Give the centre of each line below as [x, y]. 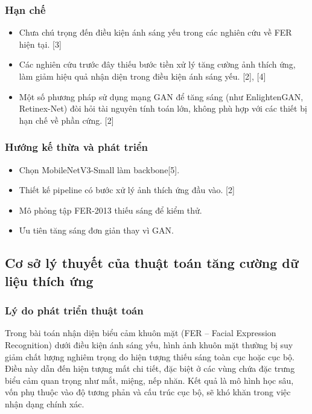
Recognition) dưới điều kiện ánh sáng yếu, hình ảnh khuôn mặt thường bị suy [149, 344]
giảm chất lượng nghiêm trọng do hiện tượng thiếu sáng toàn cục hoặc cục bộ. [150, 356]
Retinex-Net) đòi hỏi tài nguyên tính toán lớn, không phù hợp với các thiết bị [163, 108]
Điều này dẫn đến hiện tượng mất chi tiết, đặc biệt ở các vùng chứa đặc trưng [150, 368]
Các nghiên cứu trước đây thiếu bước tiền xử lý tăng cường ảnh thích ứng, [157, 64]
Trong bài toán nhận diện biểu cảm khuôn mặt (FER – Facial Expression [141, 333]
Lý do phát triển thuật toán [74, 310]
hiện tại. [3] [40, 44]
